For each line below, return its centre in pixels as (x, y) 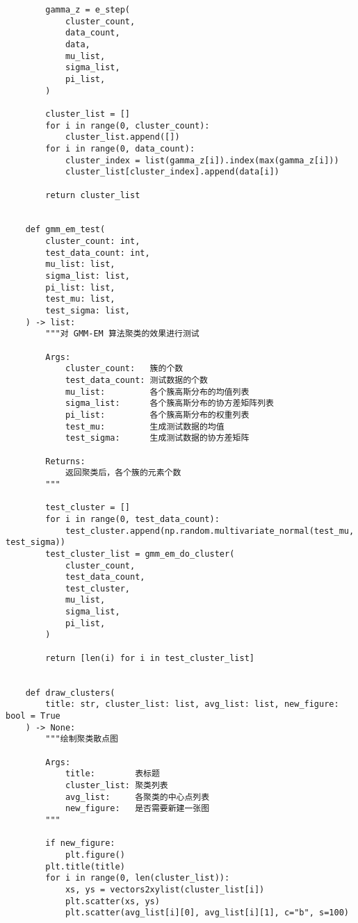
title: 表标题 (112, 774)
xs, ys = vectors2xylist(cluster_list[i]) (165, 889)
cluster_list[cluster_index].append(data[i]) (172, 172)
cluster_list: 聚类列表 (116, 785)
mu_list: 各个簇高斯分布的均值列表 (157, 392)
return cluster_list (93, 195)
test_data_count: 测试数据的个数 (136, 380)
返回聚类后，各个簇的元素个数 (123, 473)
